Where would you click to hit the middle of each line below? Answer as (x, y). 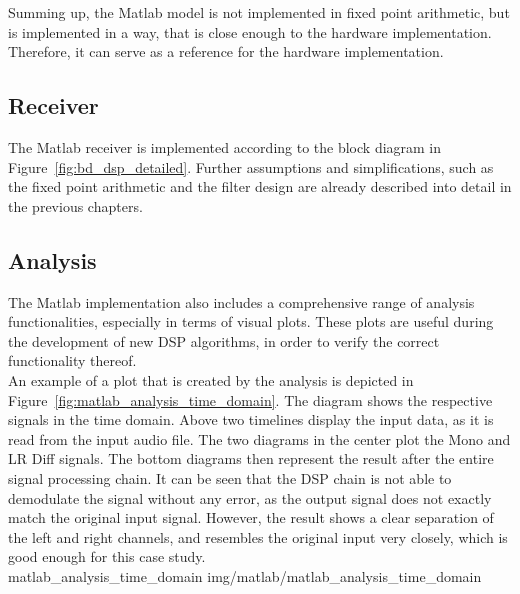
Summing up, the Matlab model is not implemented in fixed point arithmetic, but (259, 12)
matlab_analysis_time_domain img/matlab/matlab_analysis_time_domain (245, 575)
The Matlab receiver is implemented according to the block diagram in (225, 146)
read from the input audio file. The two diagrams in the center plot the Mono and (259, 438)
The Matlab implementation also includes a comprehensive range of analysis (241, 301)
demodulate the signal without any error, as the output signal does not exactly (250, 497)
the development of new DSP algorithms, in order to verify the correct (224, 340)
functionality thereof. (72, 360)
